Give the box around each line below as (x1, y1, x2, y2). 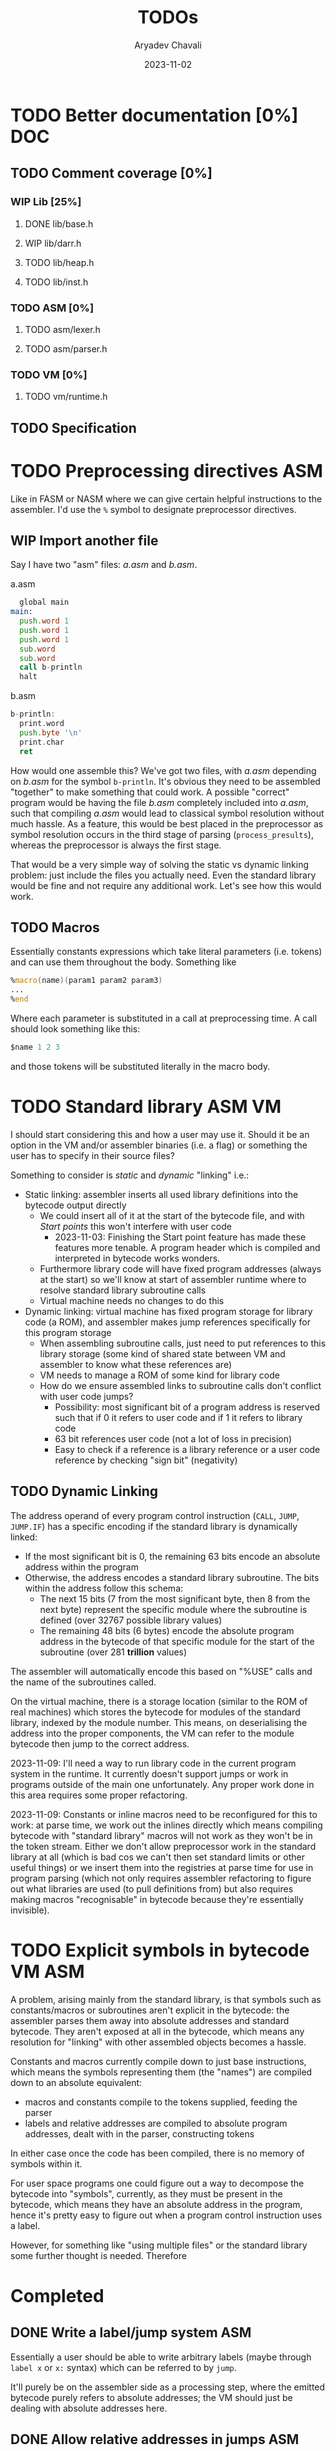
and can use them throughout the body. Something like (10, 956, 237, 968)
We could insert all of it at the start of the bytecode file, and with (39, 1209, 305, 1221)
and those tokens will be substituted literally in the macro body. (10, 1060, 271, 1072)
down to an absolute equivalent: (10, 2076, 143, 2088)
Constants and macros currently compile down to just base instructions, (10, 2055, 307, 2067)
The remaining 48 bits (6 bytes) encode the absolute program (39, 1624, 295, 1636)
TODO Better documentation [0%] (10, 104, 299, 126)
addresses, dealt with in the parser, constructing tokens (24, 2127, 255, 2140)
